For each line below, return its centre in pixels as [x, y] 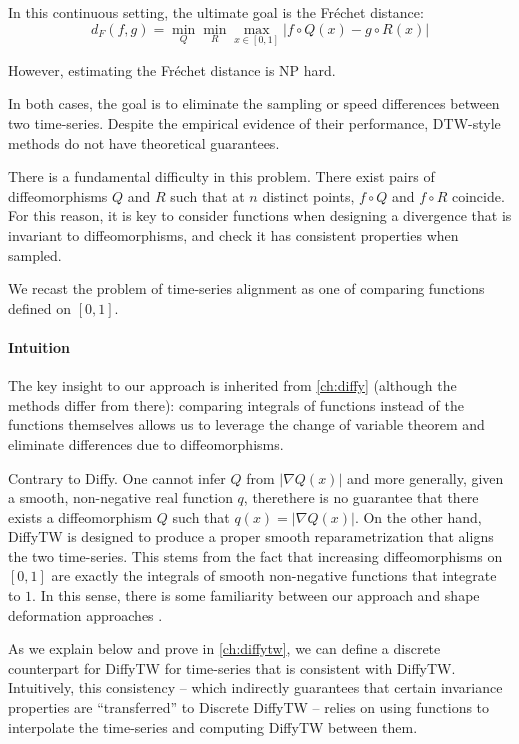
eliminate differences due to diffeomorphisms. [146, 443]
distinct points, [308, 195]
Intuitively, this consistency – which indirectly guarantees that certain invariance [255, 687]
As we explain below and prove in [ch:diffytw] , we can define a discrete [224, 648]
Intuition [39, 346]
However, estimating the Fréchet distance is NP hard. [172, 69]
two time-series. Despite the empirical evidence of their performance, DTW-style [254, 123]
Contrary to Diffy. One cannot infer [117, 477]
